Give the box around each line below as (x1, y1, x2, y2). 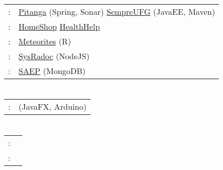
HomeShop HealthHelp (18, 20, 100, 33)
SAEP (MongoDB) (18, 65, 86, 77)
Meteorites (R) (18, 35, 71, 47)
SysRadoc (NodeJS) (18, 50, 90, 62)
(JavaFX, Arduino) (18, 101, 87, 113)
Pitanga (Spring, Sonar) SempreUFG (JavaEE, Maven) (18, 6, 215, 18)
